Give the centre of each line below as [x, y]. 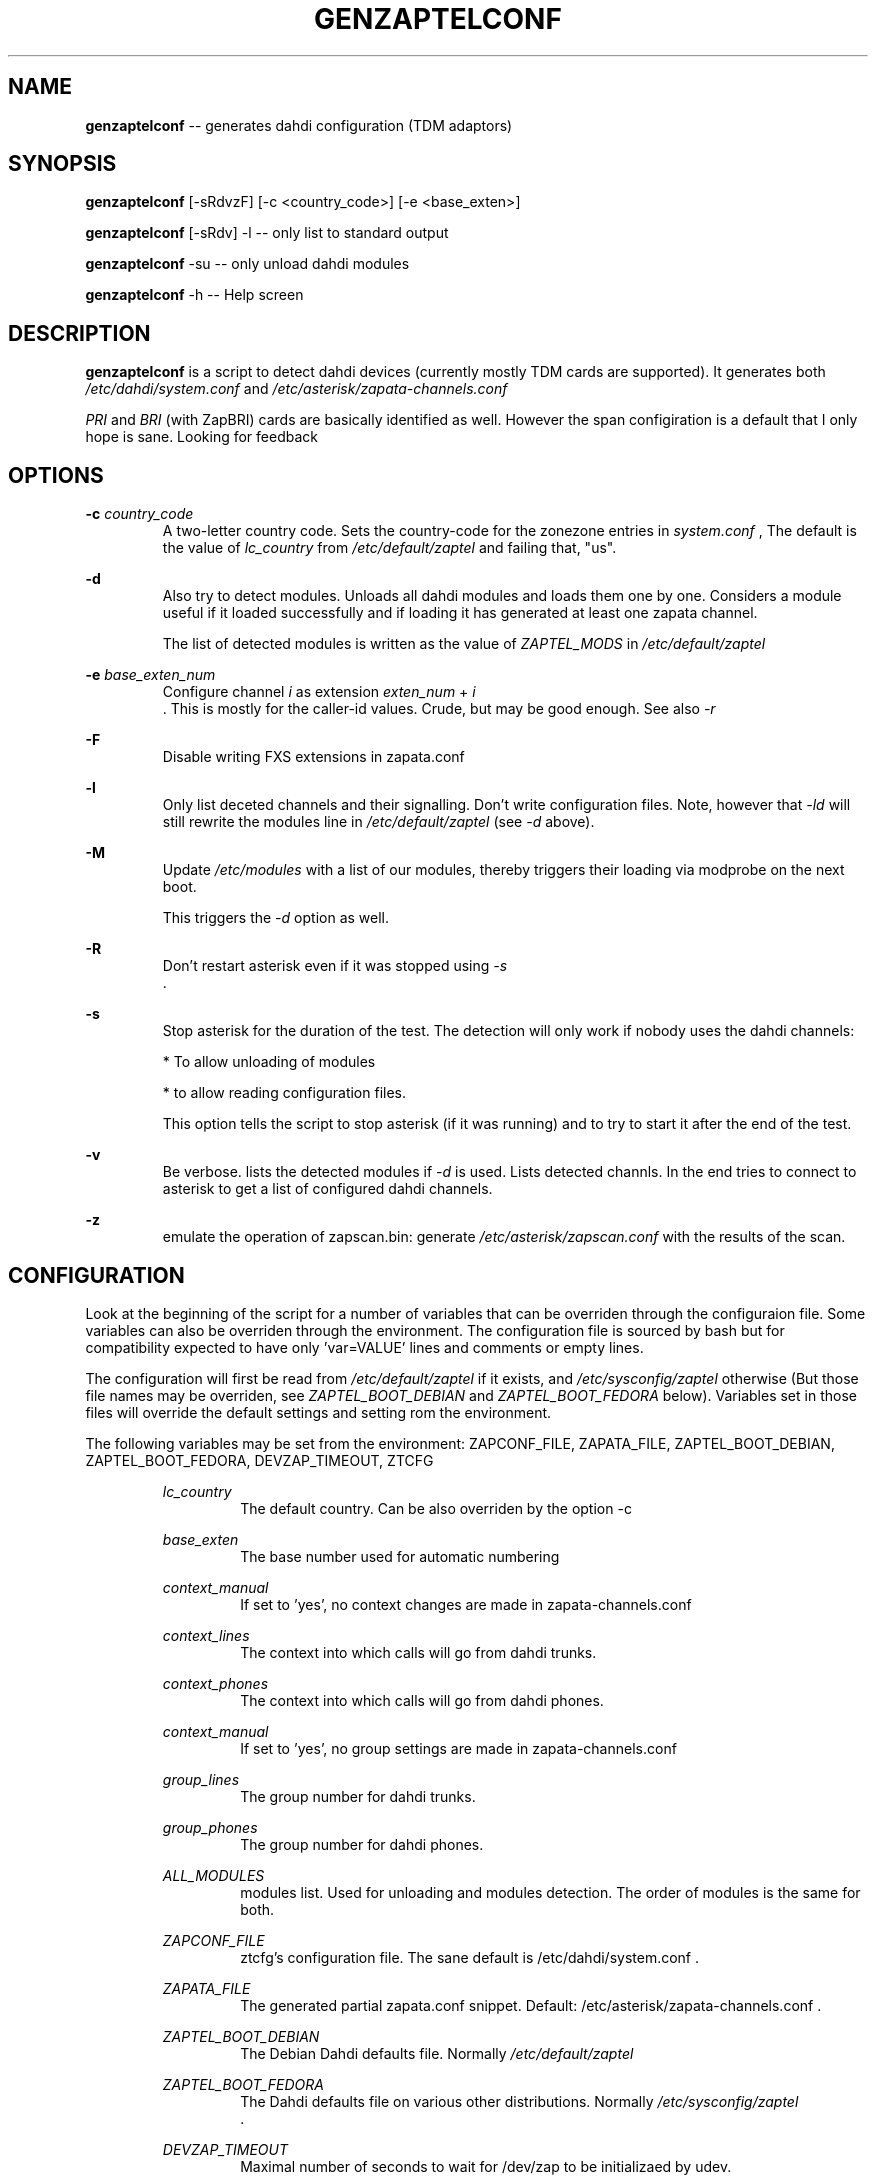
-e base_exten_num [150, 675]
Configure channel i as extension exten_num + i [319, 692]
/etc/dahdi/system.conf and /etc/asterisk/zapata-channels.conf [296, 389]
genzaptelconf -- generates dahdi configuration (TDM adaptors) [299, 125]
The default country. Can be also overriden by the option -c [436, 1508]
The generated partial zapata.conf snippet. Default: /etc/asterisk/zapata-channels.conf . [531, 2005]
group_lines [201, 1779]
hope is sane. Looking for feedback [201, 437]
